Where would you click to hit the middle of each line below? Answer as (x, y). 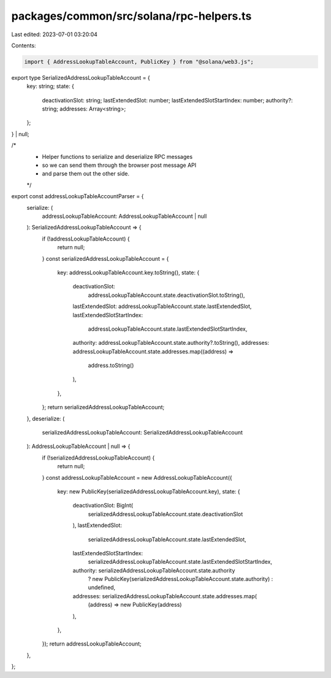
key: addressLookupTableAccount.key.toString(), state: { (128, 272)
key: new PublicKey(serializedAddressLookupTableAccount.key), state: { (149, 491)
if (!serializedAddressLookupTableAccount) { (98, 458)
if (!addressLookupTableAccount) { (86, 239)
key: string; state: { (51, 87)
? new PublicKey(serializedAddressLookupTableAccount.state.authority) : (181, 579)
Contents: (24, 45)
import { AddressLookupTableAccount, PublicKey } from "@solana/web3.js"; (139, 62)
